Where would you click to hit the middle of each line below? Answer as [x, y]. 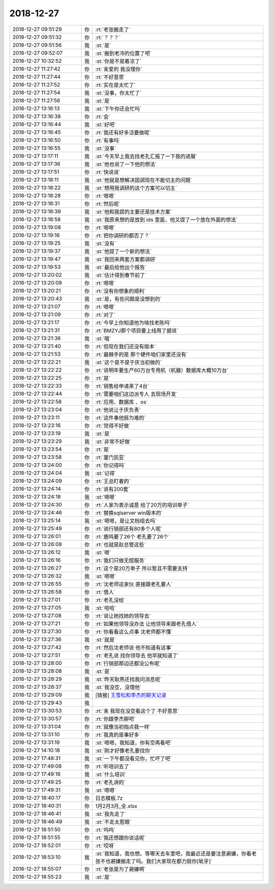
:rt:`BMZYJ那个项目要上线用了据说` [137, 331]
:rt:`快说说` [108, 172]
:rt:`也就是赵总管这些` [121, 544]
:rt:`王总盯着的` [113, 481]
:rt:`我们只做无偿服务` [121, 560]
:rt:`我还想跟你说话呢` [121, 838]
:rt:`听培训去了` [113, 766]
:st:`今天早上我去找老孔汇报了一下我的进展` [146, 156]
